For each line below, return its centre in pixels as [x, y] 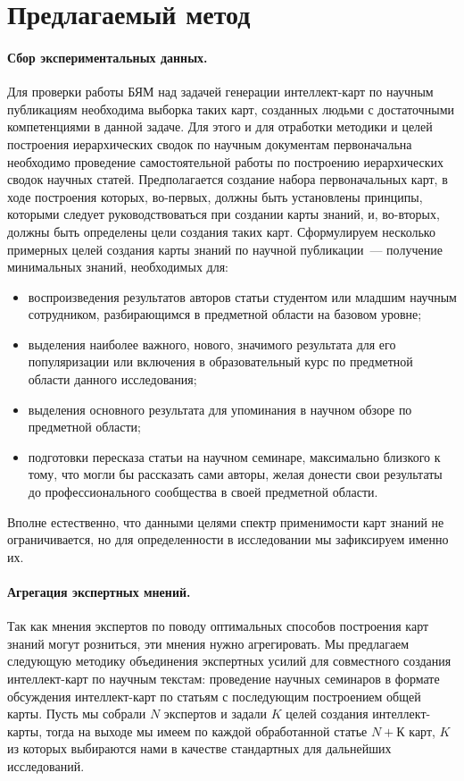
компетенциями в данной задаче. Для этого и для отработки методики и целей [220, 126]
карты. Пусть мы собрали [77, 714]
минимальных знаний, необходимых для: [118, 267]
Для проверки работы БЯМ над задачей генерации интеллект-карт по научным [220, 92]
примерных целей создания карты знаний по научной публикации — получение [225, 249]
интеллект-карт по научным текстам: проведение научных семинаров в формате [224, 678]
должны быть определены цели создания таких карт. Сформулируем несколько [221, 231]
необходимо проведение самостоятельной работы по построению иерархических [226, 161]
